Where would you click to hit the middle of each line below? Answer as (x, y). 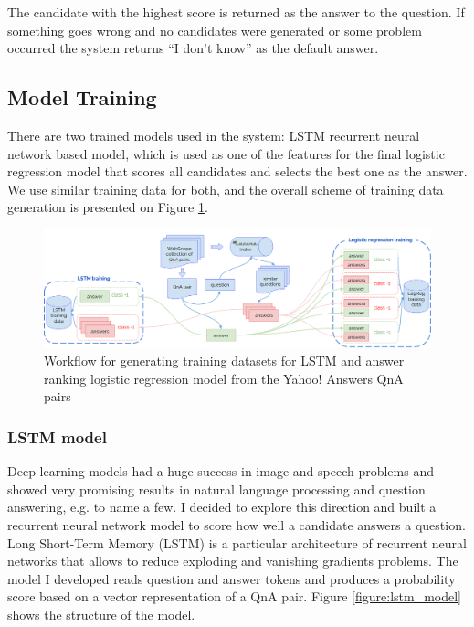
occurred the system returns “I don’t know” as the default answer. (193, 48)
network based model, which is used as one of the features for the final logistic (226, 153)
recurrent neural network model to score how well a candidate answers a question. (237, 524)
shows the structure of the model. (101, 614)
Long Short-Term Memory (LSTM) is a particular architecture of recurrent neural (237, 542)
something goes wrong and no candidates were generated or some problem (215, 30)
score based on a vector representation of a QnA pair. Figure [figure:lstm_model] (235, 596)
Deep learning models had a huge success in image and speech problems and (221, 471)
